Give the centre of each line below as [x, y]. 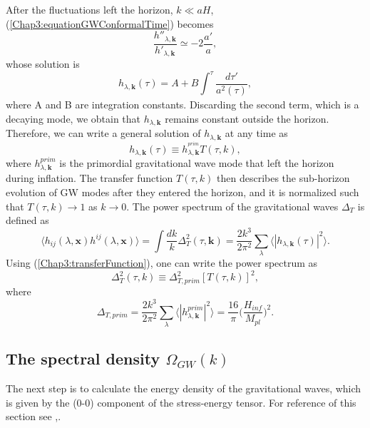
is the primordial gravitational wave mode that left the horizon [197, 163]
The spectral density [83, 358]
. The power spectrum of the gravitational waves [232, 206]
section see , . [34, 416]
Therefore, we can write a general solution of [103, 133]
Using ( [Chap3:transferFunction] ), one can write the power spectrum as [162, 263]
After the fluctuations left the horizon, [89, 9]
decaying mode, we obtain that [73, 118]
